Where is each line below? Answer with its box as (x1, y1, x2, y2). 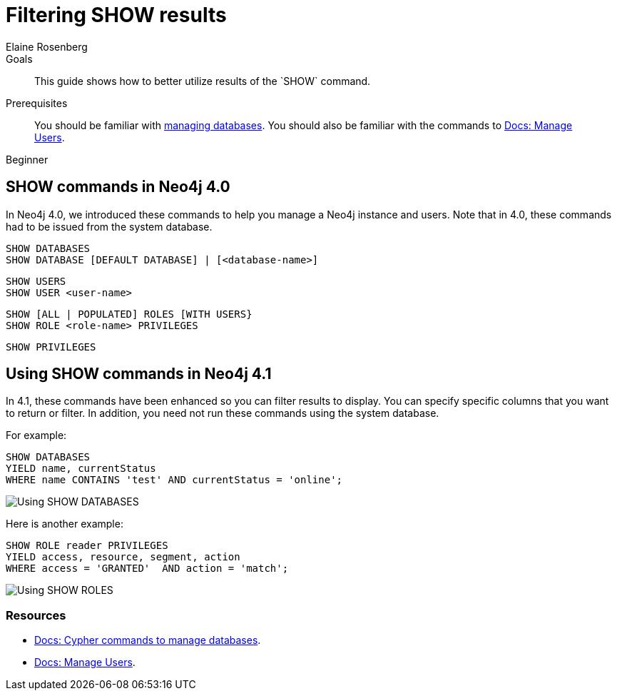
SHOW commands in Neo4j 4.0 (6, 178, 230, 196)
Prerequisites (6, 96, 68, 109)
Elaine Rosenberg (6, 40, 88, 53)
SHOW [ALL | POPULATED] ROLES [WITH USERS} (6, 308, 253, 320)
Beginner (6, 153, 49, 166)
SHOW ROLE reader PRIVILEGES (6, 540, 168, 552)
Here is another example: (6, 518, 123, 530)
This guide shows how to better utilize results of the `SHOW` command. (34, 74, 371, 87)
